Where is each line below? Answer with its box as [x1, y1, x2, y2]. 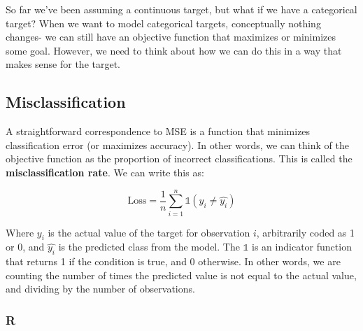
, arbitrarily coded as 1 [256, 225, 355, 239]
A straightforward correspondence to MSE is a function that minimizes [6, 124, 311, 139]
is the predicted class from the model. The [58, 239, 240, 254]
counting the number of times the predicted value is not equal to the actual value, [6, 267, 357, 282]
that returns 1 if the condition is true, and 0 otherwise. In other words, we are [6, 254, 341, 269]
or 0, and [6, 239, 45, 254]
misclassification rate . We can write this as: [6, 164, 204, 179]
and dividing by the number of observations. [6, 281, 195, 296]
